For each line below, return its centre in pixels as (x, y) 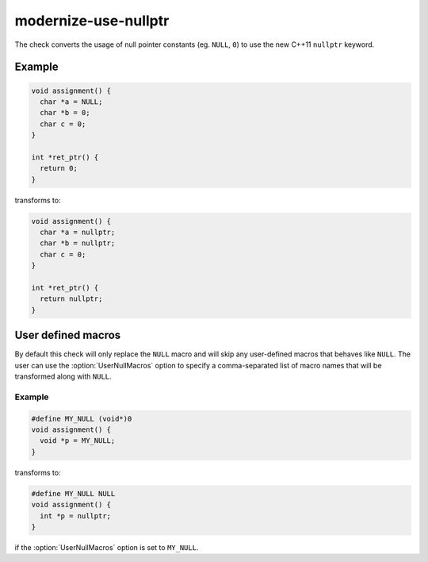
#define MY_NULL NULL (73, 493)
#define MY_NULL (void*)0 (82, 418)
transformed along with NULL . (63, 376)
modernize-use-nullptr (92, 21)
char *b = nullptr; (78, 243)
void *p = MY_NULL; (78, 441)
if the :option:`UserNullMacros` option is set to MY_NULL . (107, 547)
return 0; (59, 168)
